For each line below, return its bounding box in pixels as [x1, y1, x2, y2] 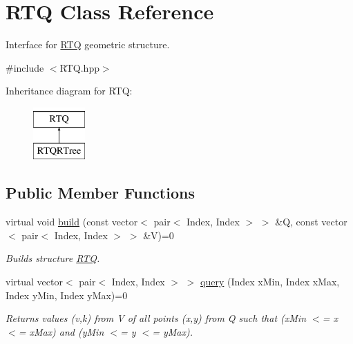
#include [6, 60, 44, 74]
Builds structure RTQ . [6, 251, 100, 265]
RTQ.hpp [59, 60, 99, 74]
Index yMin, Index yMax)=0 [6, 287, 128, 302]
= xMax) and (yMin [18, 324, 104, 338]
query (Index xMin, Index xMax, [200, 274, 340, 289]
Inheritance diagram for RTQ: [6, 83, 133, 98]
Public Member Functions [6, 182, 195, 203]
